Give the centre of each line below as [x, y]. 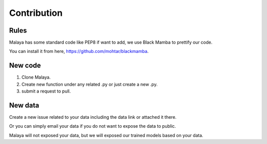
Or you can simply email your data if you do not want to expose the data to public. [93, 126]
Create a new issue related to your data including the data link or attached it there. [93, 117]
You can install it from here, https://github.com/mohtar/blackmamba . [79, 51]
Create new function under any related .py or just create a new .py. [89, 84]
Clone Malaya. [36, 77]
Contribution [36, 13]
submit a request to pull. [46, 91]
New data [24, 105]
